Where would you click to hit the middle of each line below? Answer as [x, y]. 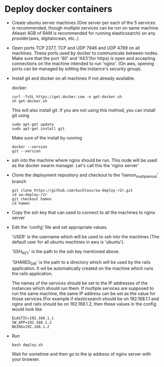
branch [19, 181]
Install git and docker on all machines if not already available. [73, 78]
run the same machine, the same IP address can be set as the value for [83, 294]
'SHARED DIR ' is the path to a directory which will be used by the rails [81, 263]
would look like [27, 309]
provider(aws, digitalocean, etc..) [45, 38]
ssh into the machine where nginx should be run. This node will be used [84, 160]
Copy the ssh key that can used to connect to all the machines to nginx [83, 212]
